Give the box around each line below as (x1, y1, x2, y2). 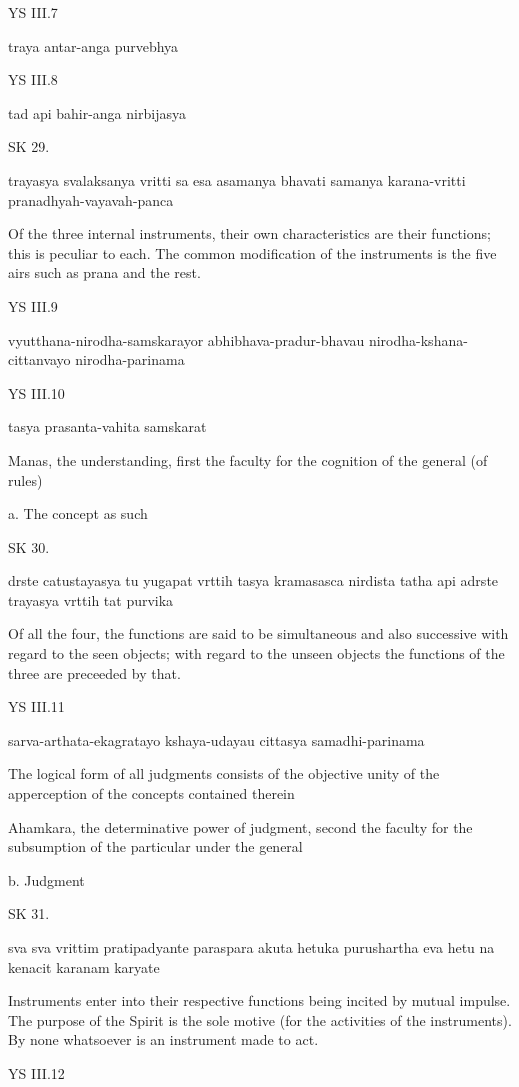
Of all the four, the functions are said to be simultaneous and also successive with (8, 623, 509, 644)
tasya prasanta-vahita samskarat (8, 416, 207, 437)
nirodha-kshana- (368, 329, 468, 350)
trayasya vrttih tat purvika (8, 589, 174, 610)
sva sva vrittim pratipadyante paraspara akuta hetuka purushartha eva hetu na (8, 937, 495, 957)
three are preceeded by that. (8, 662, 181, 683)
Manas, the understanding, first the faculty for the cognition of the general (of (8, 449, 488, 470)
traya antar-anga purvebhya (8, 35, 179, 56)
